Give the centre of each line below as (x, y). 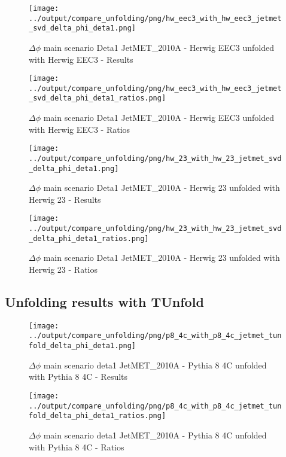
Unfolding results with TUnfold (104, 302)
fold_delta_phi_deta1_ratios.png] (98, 416)
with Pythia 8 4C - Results (78, 377)
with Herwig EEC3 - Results (81, 59)
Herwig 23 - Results (65, 199)
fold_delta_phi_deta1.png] (82, 346)
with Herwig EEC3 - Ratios (80, 129)
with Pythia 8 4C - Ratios (77, 447)
